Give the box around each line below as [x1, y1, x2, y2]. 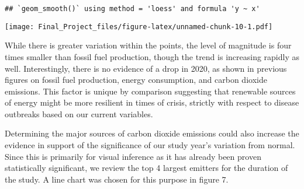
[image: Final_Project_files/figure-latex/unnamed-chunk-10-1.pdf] [5, 22, 273, 31]
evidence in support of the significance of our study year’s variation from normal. [5, 139, 295, 151]
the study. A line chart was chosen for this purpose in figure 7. [5, 173, 229, 185]
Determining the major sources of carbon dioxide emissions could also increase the [5, 127, 299, 139]
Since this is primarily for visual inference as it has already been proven [5, 150, 261, 162]
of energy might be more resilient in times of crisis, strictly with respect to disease [5, 96, 299, 108]
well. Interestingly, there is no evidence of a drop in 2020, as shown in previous [5, 62, 287, 74]
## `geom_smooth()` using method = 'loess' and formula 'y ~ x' [5, 5, 260, 13]
